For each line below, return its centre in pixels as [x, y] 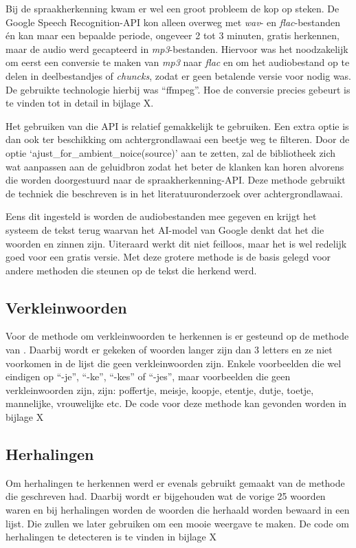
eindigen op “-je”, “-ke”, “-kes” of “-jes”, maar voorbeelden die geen [148, 376]
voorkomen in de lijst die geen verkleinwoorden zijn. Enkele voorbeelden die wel [174, 363]
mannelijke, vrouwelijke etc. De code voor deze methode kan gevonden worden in [176, 403]
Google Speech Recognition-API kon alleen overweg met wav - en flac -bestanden [173, 22]
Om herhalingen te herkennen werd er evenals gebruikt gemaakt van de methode [175, 482]
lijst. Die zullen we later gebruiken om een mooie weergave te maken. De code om [177, 523]
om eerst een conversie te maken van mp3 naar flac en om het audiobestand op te [178, 62]
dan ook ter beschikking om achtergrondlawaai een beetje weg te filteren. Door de [178, 139]
